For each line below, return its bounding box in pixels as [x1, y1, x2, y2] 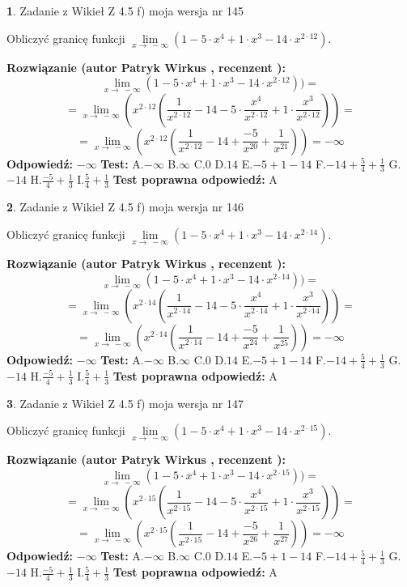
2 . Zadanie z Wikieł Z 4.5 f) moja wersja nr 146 [6, 198, 244, 215]
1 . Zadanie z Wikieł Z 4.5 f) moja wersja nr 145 [6, 2, 244, 19]
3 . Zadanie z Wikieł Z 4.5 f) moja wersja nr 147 [6, 394, 244, 411]
